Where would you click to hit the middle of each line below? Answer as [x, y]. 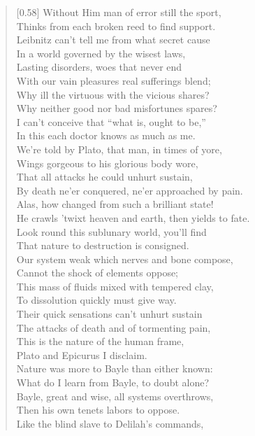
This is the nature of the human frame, [100, 341]
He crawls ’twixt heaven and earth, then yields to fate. [133, 217]
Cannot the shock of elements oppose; [97, 273]
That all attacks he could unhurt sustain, [104, 177]
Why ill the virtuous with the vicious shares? [113, 94]
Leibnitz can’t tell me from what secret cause [113, 40]
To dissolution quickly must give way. [96, 300]
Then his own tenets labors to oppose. [98, 410]
